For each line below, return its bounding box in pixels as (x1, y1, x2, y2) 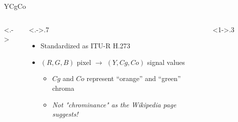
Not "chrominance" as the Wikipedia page (52, 99, 177, 109)
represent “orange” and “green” (86, 73, 181, 83)
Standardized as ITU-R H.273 (40, 41, 131, 51)
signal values (147, 57, 185, 67)
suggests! (52, 109, 79, 119)
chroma (52, 82, 75, 93)
